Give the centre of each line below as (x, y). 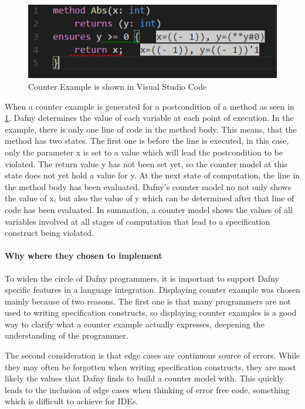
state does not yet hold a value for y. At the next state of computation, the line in (152, 175)
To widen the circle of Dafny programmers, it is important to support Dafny (142, 278)
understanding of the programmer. (67, 335)
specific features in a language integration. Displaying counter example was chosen (152, 290)
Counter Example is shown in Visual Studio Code (118, 86)
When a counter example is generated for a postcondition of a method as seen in (150, 106)
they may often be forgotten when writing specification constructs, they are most (150, 366)
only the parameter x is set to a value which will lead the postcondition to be (144, 152)
